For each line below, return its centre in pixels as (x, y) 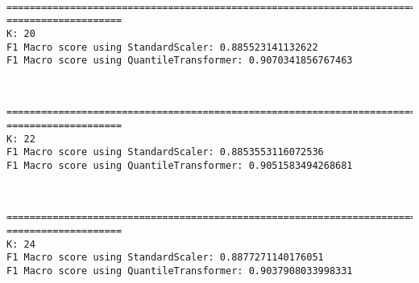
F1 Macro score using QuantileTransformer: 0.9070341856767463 (180, 61)
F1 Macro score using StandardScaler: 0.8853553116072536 (165, 152)
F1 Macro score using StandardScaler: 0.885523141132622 (162, 47)
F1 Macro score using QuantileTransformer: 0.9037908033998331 (180, 271)
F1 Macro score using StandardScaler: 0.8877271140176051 (165, 258)
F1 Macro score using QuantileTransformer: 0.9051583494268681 (180, 166)
